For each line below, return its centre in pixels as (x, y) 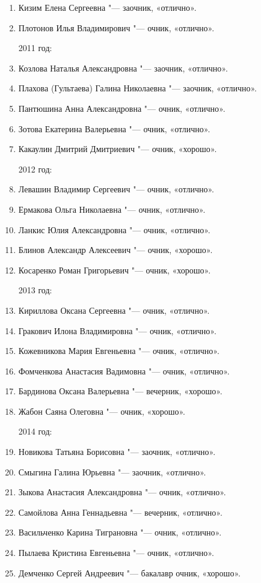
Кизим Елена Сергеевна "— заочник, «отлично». (107, 7)
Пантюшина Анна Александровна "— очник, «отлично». (122, 108)
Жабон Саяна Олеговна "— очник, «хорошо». (102, 411)
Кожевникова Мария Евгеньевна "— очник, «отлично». (119, 351)
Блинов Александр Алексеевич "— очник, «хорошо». (115, 250)
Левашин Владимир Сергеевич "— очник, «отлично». (116, 189)
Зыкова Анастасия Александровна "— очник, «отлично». (122, 492)
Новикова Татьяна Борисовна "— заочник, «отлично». (117, 452)
